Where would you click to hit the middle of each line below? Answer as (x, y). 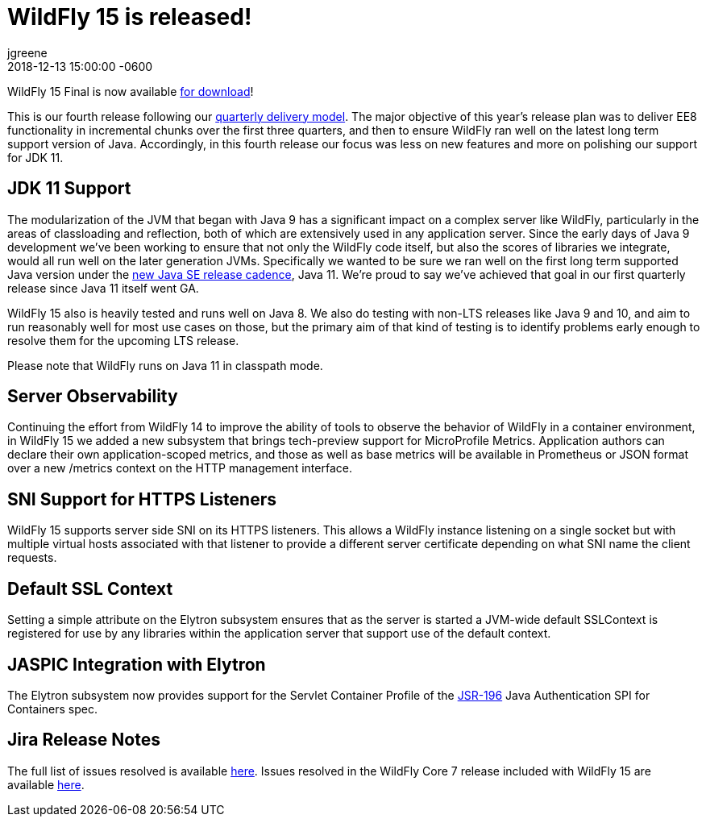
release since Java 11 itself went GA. (103, 288)
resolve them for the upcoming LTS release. (123, 340)
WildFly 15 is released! (130, 17)
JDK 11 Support (69, 189)
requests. (32, 558)
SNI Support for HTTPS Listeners (142, 499)
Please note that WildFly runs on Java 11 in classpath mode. (165, 365)
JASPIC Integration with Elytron (137, 664)
